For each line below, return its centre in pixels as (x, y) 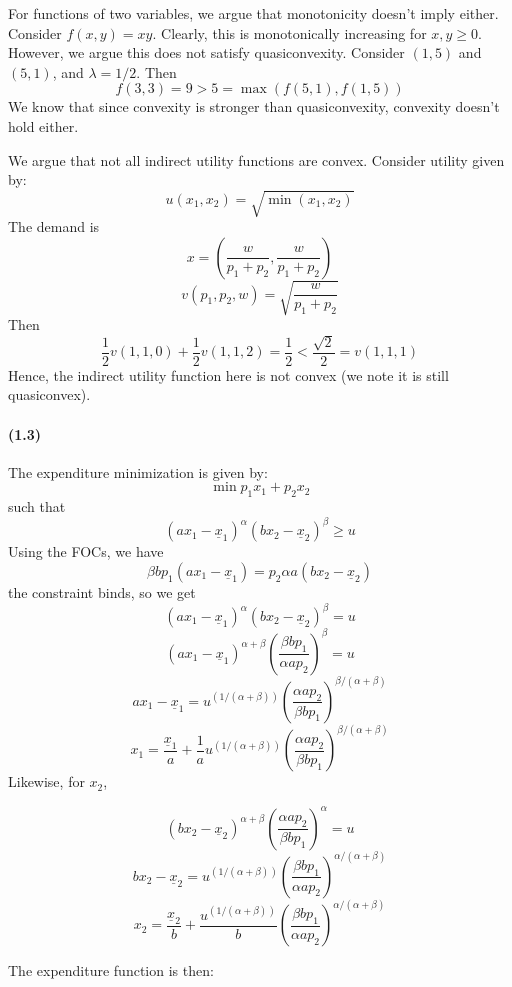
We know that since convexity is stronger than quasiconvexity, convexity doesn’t (254, 106)
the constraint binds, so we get (102, 591)
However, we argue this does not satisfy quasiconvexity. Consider (206, 52)
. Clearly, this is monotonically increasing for (289, 32)
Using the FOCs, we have (86, 551)
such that (37, 506)
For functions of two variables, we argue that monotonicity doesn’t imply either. (253, 13)
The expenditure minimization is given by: (138, 471)
